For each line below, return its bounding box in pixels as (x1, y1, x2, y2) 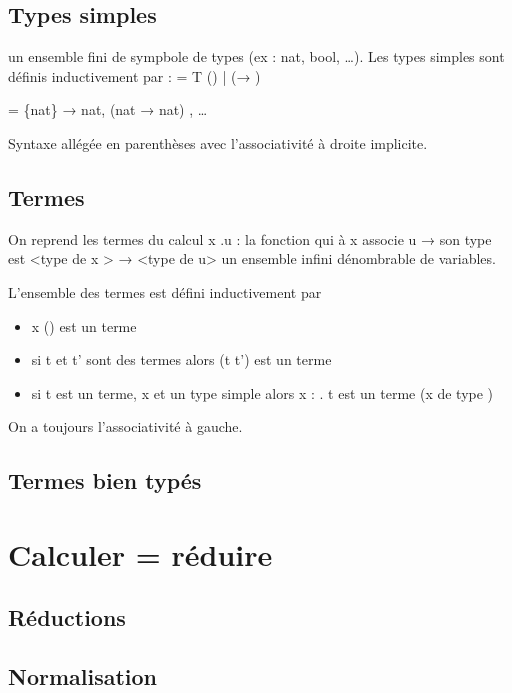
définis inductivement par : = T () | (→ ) (8, 65, 261, 86)
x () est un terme (31, 315, 137, 336)
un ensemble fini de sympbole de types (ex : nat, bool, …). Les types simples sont (8, 46, 505, 67)
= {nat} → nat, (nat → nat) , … (8, 99, 208, 120)
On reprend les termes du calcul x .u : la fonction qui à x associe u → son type (8, 228, 492, 249)
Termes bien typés (8, 465, 202, 496)
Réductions (8, 602, 126, 633)
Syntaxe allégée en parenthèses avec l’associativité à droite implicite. (8, 132, 428, 153)
